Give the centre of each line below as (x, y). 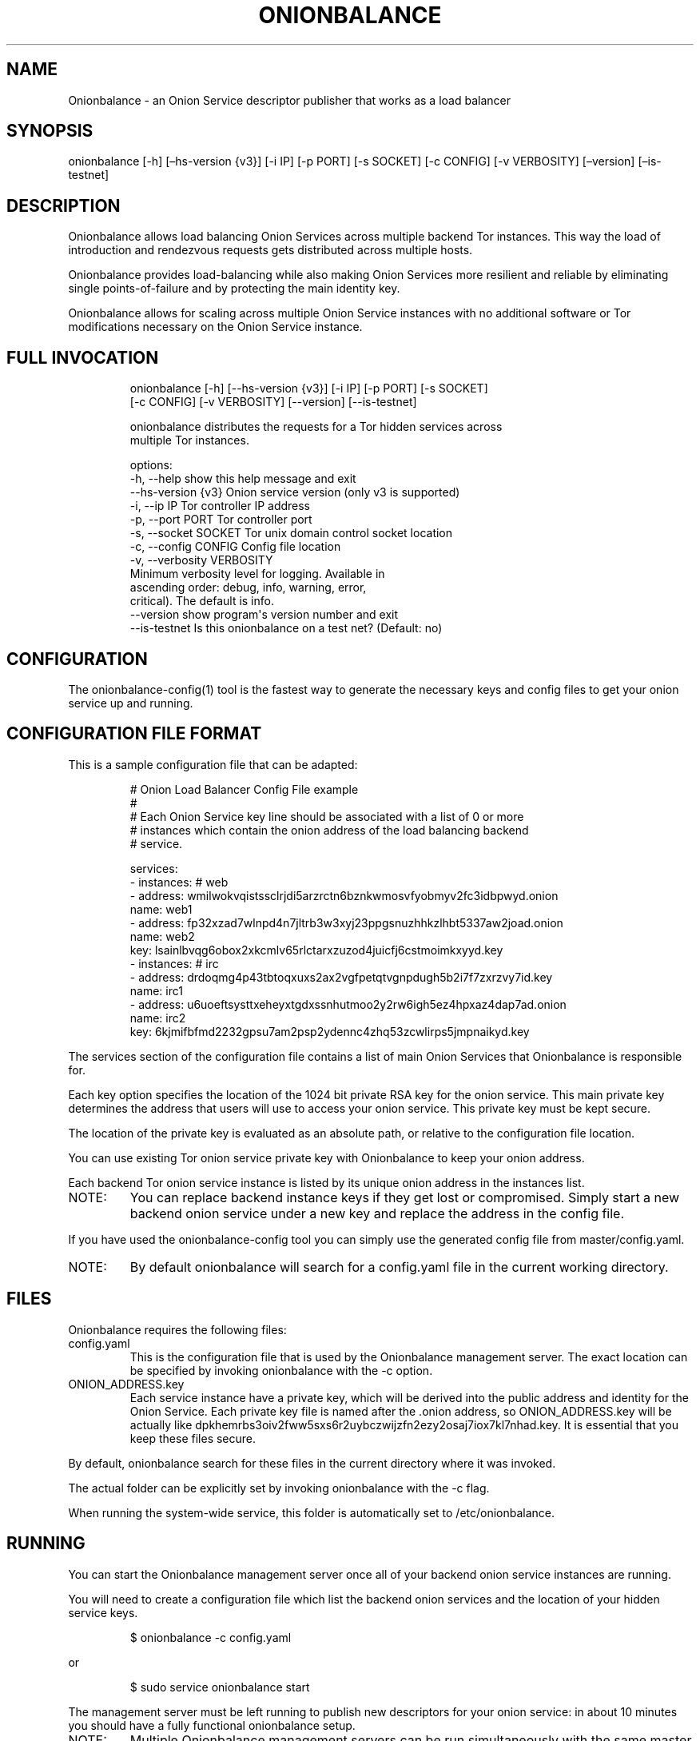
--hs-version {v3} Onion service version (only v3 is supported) (295, 492)
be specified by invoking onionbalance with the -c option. (281, 1370)
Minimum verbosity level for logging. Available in (257, 574)
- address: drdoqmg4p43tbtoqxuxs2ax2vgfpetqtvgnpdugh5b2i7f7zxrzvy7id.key (341, 977)
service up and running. (131, 703)
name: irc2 (158, 1018)
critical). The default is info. (202, 601)
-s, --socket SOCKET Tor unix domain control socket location (291, 533)
